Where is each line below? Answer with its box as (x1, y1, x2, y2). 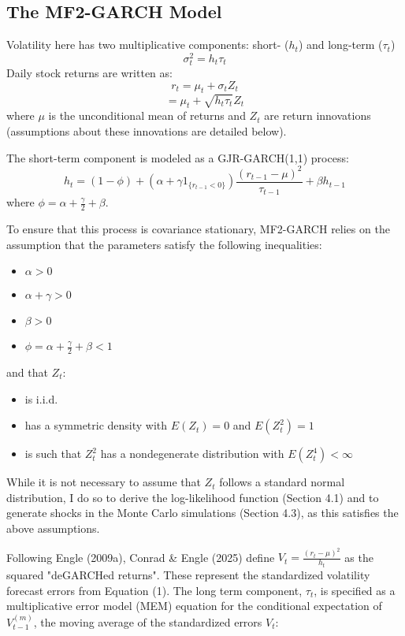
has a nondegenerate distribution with (100, 445, 284, 462)
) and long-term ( (298, 36, 383, 53)
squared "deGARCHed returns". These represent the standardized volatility (6, 566, 370, 582)
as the (344, 549, 373, 565)
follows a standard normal (219, 474, 345, 490)
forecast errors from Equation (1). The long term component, (6, 582, 303, 598)
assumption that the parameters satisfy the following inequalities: (6, 236, 322, 252)
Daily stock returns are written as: (6, 65, 173, 81)
